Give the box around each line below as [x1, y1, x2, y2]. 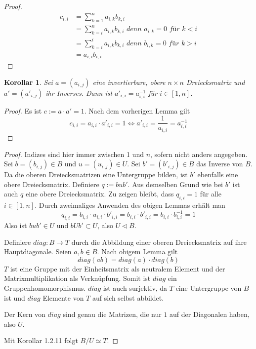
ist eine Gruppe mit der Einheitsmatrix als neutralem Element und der [10, 263, 225, 273]
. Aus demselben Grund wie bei [128, 179, 223, 189]
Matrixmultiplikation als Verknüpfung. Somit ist [4, 273, 151, 283]
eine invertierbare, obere [92, 77, 166, 87]
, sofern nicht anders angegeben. [150, 149, 248, 159]
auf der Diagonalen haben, [170, 309, 250, 319]
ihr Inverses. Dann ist [45, 87, 113, 98]
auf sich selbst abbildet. [92, 292, 164, 303]
